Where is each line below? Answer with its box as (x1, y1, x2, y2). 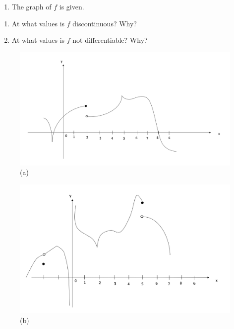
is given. (59, 1, 84, 11)
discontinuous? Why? (72, 18, 137, 28)
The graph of (11, 1, 52, 11)
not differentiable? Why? (72, 35, 148, 45)
